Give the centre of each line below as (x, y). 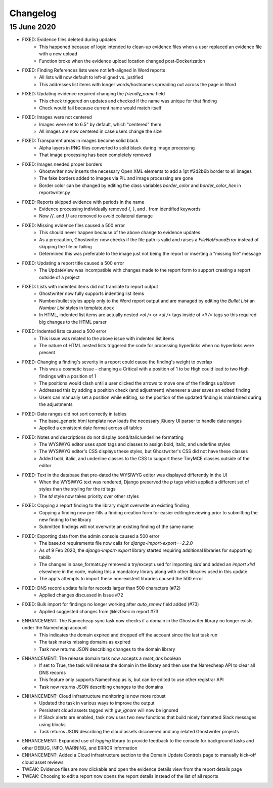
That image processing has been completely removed (95, 155)
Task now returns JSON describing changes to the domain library (107, 649)
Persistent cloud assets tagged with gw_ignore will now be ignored (109, 710)
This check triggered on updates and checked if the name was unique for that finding (128, 101)
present (47, 353)
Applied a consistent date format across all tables (91, 428)
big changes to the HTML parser (73, 322)
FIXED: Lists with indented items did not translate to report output (90, 286)
